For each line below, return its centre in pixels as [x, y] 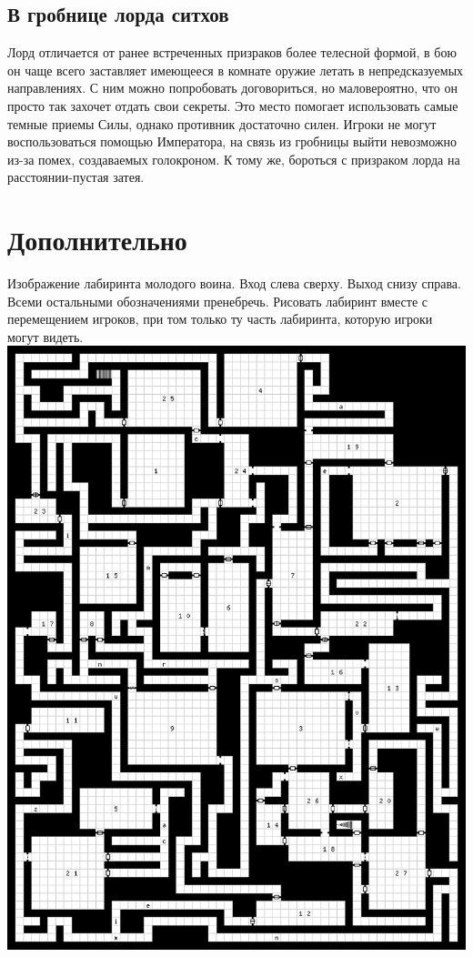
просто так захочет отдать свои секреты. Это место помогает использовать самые [233, 105]
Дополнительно [97, 240]
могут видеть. [45, 336]
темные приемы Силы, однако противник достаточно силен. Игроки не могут [222, 123]
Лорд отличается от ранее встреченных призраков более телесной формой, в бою [232, 52]
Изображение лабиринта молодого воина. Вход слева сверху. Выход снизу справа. [234, 283]
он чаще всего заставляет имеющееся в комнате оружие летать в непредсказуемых [236, 70]
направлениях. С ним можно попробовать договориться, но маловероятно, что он [232, 88]
